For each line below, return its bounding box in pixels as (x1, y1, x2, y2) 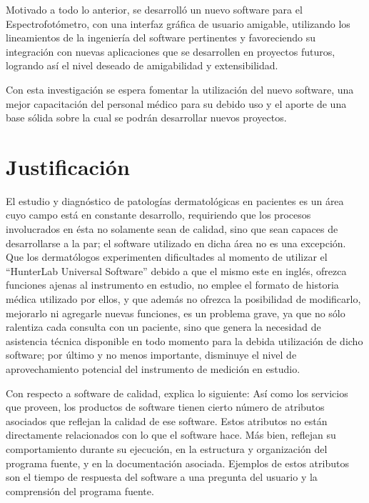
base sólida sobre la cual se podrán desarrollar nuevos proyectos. (6, 110, 287, 125)
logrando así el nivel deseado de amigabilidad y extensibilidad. (6, 58, 278, 73)
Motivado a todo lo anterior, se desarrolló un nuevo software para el (6, 2, 303, 16)
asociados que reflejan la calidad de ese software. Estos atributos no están (6, 413, 328, 428)
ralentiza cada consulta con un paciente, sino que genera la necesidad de (6, 319, 321, 334)
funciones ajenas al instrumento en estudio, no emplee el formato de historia (6, 277, 339, 292)
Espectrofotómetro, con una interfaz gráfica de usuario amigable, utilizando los (6, 16, 350, 31)
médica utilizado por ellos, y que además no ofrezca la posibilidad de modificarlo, (6, 292, 361, 307)
